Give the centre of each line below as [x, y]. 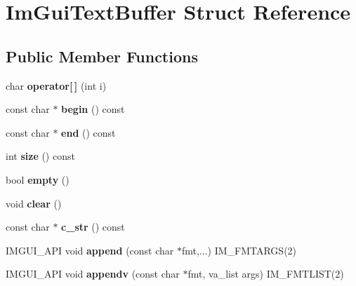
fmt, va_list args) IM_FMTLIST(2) [266, 274]
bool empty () [38, 179]
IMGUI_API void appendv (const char [93, 274]
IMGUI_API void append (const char [90, 250]
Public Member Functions [102, 56]
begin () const [93, 109]
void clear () [34, 203]
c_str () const [93, 227]
